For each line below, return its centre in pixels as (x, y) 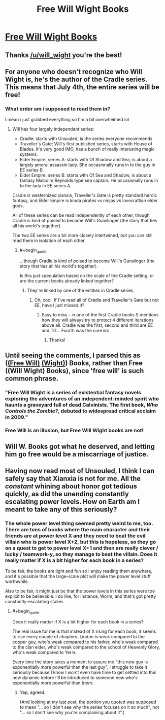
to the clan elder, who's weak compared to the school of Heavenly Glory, (86, 647)
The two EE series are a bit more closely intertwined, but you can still (82, 236)
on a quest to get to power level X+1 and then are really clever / (82, 548)
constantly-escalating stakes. (35, 602)
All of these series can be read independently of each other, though (81, 215)
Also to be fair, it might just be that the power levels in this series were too (80, 591)
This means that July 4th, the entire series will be (82, 87)
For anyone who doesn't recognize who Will (74, 72)
